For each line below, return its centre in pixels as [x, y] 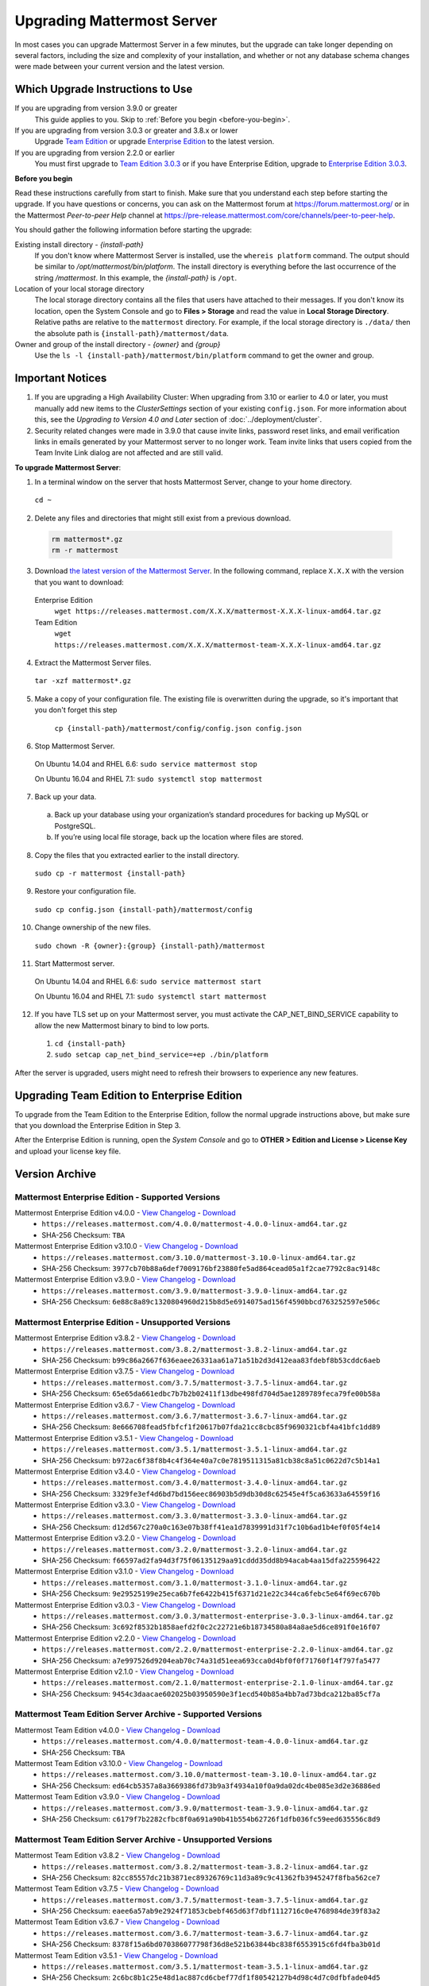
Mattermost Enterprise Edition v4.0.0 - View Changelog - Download [125, 1212]
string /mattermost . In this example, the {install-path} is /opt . [136, 277]
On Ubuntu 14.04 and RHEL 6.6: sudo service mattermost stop [146, 764]
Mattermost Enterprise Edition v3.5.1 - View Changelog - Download [124, 1438]
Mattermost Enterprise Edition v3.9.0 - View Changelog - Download [125, 1280]
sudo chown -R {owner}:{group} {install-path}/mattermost [150, 946]
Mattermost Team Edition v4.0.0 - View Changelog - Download [118, 1730]
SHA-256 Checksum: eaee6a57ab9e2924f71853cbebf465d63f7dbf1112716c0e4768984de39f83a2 [211, 1911]
